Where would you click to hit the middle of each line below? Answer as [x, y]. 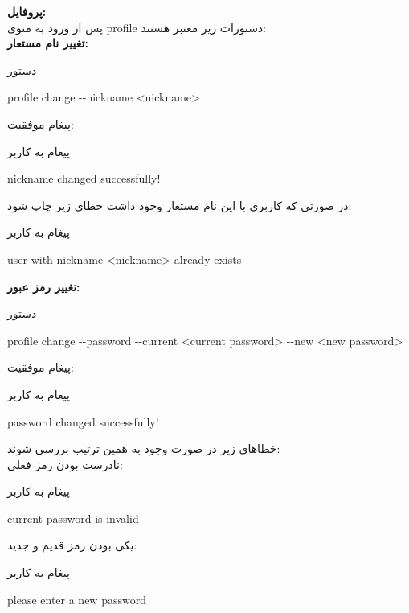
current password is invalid [73, 518]
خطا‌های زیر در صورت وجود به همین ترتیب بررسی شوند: [144, 448]
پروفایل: [27, 11]
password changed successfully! [83, 421]
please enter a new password [77, 599]
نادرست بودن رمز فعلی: [65, 464]
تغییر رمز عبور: [44, 286]
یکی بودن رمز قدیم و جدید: [72, 545]
